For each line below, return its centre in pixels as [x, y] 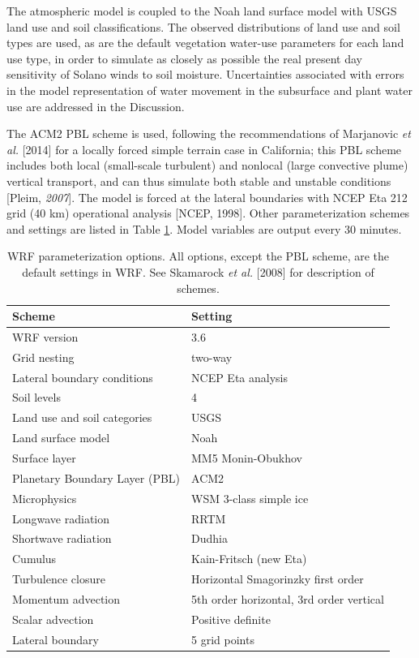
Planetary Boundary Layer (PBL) [96, 477]
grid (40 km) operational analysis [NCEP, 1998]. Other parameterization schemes [208, 213]
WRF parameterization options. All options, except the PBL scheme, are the [198, 256]
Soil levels [36, 397]
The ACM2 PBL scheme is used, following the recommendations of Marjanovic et [209, 133]
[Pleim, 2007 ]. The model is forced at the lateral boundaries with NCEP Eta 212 [207, 197]
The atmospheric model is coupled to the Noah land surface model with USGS [202, 11]
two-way [212, 357]
